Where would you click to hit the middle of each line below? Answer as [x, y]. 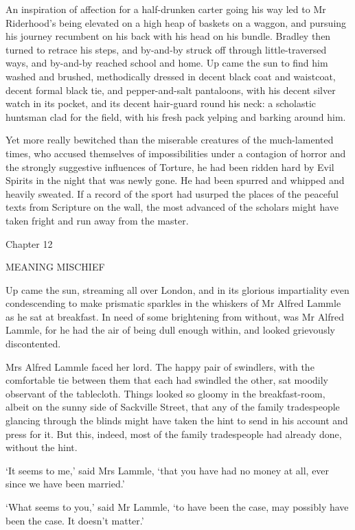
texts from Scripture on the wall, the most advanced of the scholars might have [172, 207]
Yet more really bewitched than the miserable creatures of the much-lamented [170, 140]
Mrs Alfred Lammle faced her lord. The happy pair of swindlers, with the [160, 366]
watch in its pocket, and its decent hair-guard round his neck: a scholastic [161, 103]
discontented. [33, 344]
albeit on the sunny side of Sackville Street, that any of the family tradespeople [173, 407]
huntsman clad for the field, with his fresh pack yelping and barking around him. [176, 116]
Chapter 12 [29, 243]
